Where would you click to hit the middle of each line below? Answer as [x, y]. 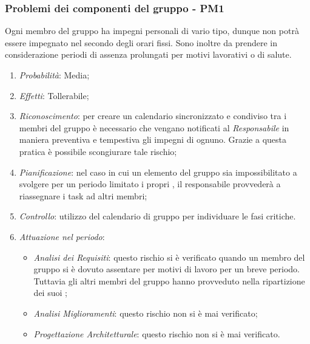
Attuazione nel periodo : [62, 236]
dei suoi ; [50, 293]
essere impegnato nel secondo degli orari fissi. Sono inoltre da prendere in [141, 42]
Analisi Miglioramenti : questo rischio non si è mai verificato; [146, 313]
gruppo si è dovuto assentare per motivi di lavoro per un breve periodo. [167, 269]
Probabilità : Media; [54, 75]
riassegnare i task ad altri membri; [83, 195]
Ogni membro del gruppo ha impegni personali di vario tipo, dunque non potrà [152, 31]
